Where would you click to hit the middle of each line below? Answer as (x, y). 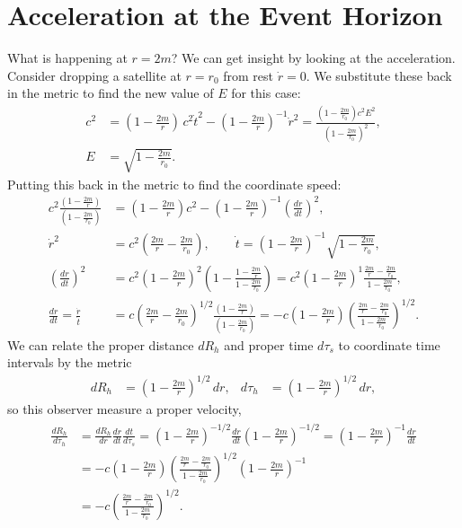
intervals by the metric (70, 362)
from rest (249, 75)
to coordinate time (389, 344)
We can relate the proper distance (101, 344)
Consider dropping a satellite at (94, 75)
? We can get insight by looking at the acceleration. (313, 58)
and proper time (269, 344)
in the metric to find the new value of (111, 93)
